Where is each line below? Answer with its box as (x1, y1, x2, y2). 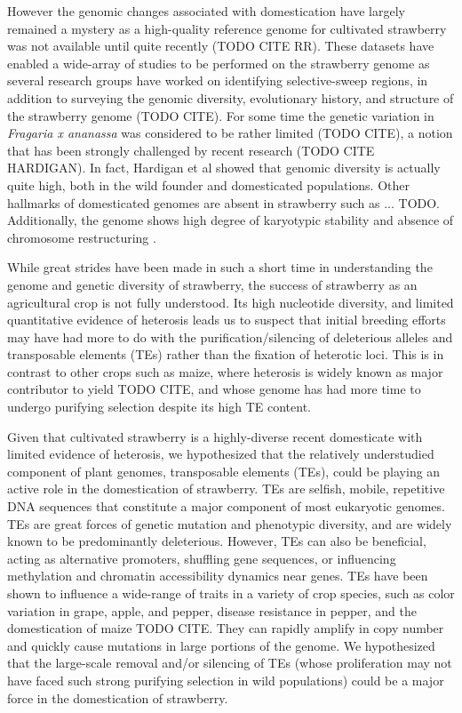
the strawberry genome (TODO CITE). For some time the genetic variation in (7, 106, 434, 124)
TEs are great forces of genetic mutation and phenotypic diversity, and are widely (7, 514, 452, 533)
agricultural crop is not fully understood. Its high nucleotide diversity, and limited (7, 292, 454, 311)
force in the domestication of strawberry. (7, 688, 228, 707)
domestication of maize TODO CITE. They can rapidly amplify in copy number (7, 619, 444, 637)
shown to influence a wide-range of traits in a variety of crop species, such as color (7, 584, 455, 602)
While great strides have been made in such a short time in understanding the (7, 258, 433, 276)
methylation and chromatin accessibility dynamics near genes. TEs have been (7, 566, 428, 585)
